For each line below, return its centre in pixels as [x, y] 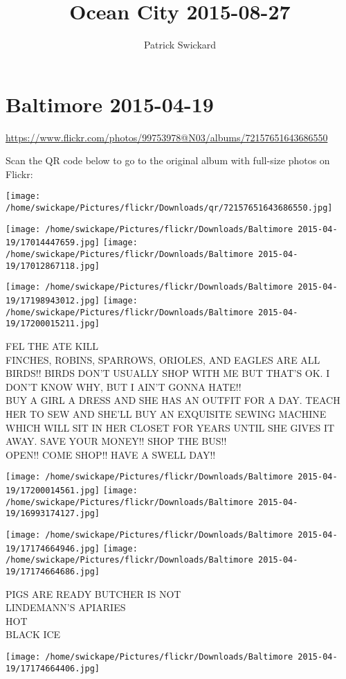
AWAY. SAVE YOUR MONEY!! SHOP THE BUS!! [116, 441]
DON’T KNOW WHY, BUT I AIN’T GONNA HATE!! [124, 386]
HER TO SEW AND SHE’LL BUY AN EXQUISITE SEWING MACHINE [166, 413]
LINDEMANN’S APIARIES [66, 607]
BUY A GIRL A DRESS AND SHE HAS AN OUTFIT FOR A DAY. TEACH [173, 400]
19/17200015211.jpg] [53, 324]
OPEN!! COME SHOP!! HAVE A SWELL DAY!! [111, 454]
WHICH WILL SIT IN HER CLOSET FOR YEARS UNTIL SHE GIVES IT [170, 427]
